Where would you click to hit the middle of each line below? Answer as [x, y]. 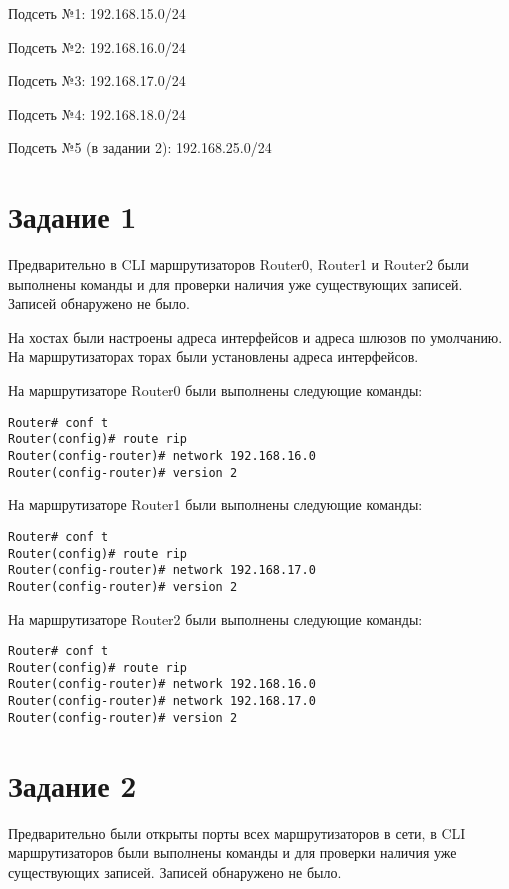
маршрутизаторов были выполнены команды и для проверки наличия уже [232, 852]
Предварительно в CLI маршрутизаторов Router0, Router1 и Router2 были [238, 264]
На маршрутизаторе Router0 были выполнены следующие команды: [215, 390]
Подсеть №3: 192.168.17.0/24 [97, 80]
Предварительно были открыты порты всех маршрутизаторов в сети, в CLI [237, 832]
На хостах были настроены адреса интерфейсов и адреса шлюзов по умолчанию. [255, 336]
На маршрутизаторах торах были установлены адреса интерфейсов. [213, 356]
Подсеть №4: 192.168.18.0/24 [97, 113]
